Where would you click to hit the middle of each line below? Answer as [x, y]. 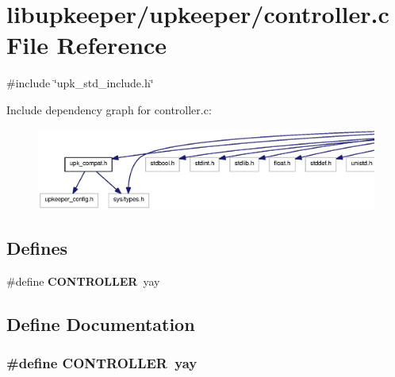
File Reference [87, 45]
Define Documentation [101, 323]
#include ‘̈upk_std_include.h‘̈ [80, 83]
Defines [37, 247]
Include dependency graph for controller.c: [109, 109]
